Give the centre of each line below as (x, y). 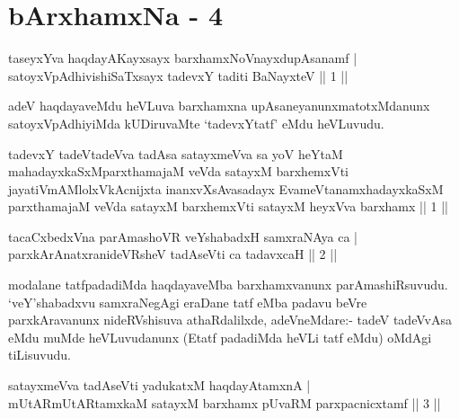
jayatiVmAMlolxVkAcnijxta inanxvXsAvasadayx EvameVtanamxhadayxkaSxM (226, 188)
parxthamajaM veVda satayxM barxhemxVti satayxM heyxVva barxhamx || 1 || (228, 206)
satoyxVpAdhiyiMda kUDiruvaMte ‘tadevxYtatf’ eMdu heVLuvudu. (196, 123)
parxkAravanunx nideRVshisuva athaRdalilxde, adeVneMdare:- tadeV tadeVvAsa (230, 320)
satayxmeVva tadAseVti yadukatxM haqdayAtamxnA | (159, 385)
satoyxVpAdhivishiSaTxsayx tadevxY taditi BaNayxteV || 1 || (178, 75)
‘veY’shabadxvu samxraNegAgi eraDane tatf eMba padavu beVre (188, 302)
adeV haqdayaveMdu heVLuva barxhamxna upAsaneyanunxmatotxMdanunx (219, 106)
